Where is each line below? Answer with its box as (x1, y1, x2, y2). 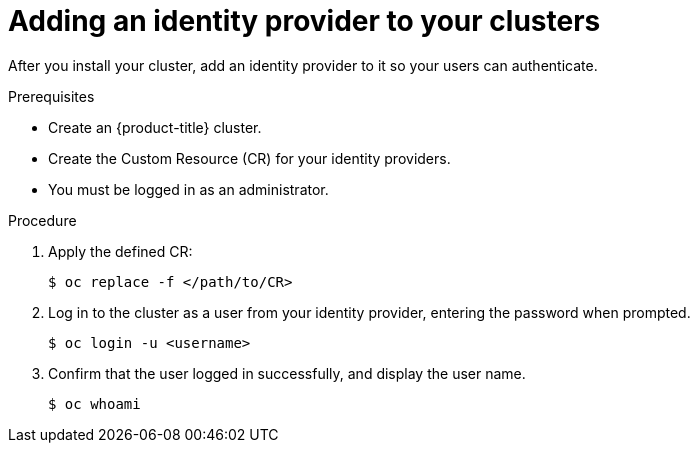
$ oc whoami (48, 395, 141, 412)
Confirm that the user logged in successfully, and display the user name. (48, 364, 526, 382)
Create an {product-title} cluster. (48, 118, 262, 136)
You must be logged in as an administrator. (48, 180, 329, 198)
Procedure (8, 211, 77, 229)
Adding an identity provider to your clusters (8, 4, 601, 38)
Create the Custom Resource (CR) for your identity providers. (48, 149, 451, 167)
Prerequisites (8, 87, 95, 105)
